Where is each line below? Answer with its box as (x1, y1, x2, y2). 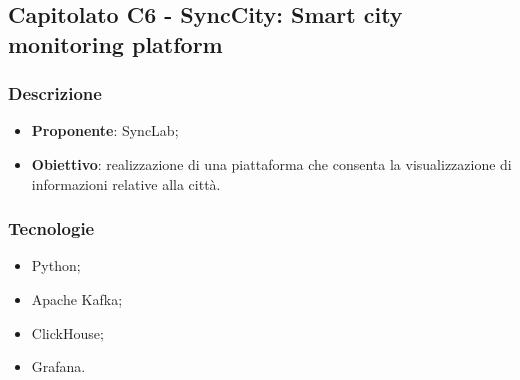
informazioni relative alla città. (31, 173, 221, 194)
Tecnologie (8, 216, 95, 241)
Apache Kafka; (31, 288, 123, 309)
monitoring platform (8, 28, 223, 59)
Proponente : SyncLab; (31, 120, 179, 141)
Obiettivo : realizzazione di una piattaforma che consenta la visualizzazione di (31, 153, 512, 174)
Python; (31, 255, 81, 276)
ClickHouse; (31, 322, 104, 343)
